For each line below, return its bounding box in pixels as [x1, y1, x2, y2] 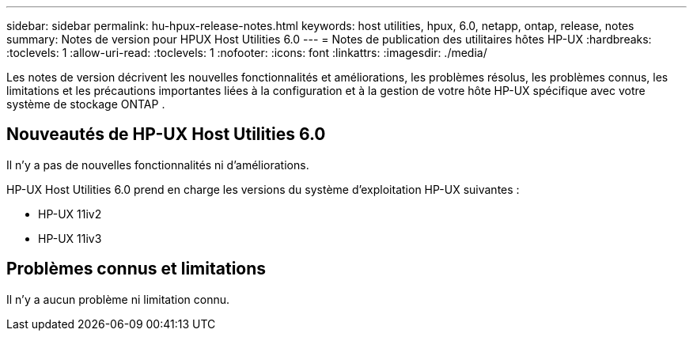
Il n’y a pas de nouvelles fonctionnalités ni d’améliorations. [6, 157, 309, 172]
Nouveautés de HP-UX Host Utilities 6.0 [6, 124, 326, 145]
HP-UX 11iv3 [38, 231, 102, 245]
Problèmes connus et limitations [6, 259, 267, 279]
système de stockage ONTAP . [6, 97, 165, 111]
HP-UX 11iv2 [38, 206, 102, 221]
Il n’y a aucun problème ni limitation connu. [6, 292, 230, 306]
